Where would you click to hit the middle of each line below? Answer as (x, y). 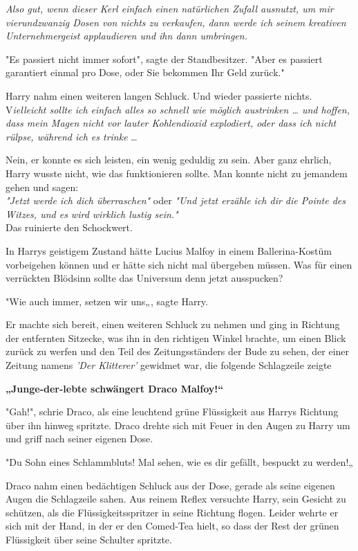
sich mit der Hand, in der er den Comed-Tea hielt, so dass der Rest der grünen (172, 526)
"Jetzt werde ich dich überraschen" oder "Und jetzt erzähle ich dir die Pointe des (176, 200)
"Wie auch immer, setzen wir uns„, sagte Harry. (107, 301)
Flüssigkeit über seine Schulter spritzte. (89, 539)
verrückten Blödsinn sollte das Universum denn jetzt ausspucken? (144, 278)
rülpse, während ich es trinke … (72, 136)
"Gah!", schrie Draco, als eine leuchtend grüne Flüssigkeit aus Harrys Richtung (172, 412)
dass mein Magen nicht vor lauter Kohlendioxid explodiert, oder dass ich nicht (171, 123)
